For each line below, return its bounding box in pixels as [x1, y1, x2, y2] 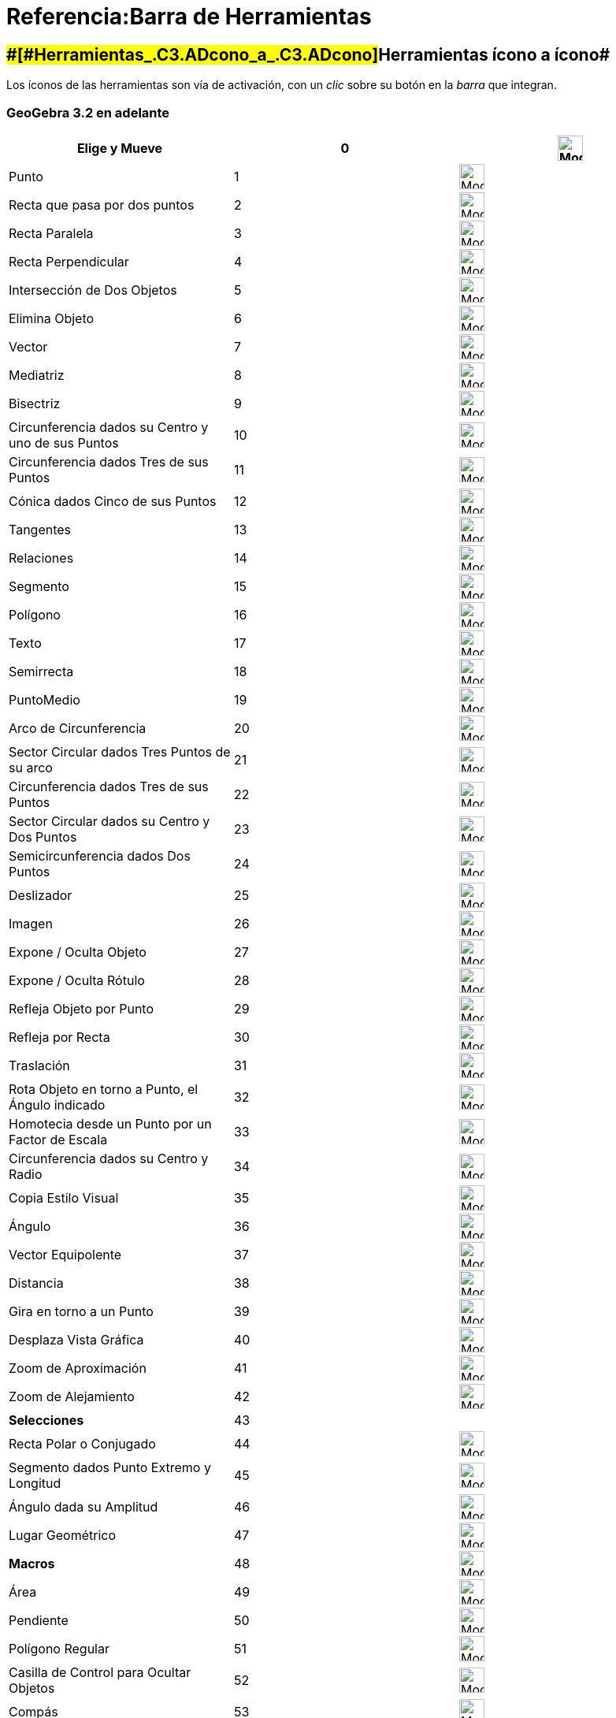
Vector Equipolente [9, 1246, 122, 1262]
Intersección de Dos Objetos [9, 281, 177, 298]
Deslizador [9, 887, 72, 903]
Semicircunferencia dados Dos [9, 847, 191, 864]
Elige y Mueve [76, 139, 163, 156]
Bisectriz [9, 395, 61, 411]
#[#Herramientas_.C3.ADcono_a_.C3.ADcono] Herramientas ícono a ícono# [6, 44, 610, 65]
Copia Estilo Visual [9, 1189, 119, 1206]
